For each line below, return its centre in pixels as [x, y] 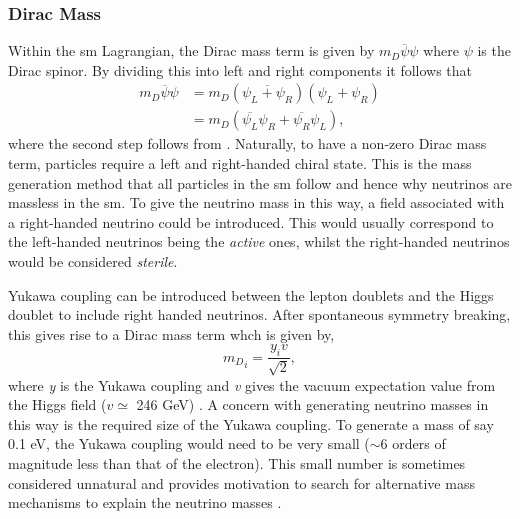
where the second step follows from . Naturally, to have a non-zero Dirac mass [247, 143]
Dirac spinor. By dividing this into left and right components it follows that [240, 69]
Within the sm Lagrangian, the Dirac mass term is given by [191, 50]
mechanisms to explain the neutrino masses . [145, 502]
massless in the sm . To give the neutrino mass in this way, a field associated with [256, 202]
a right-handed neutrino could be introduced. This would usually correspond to [251, 221]
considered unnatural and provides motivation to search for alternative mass [241, 482]
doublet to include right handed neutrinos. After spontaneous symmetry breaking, [259, 314]
